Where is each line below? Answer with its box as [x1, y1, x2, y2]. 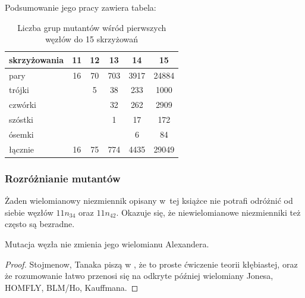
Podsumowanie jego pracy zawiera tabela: [5, 1, 156, 13]
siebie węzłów [5, 206, 54, 218]
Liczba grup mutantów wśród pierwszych [17, 21, 166, 33]
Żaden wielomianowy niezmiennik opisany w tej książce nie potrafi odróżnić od [5, 194, 293, 207]
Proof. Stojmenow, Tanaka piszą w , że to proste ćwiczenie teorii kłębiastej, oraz [5, 257, 298, 270]
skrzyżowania [9, 53, 64, 66]
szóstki [9, 113, 33, 126]
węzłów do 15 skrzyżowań [45, 33, 139, 45]
